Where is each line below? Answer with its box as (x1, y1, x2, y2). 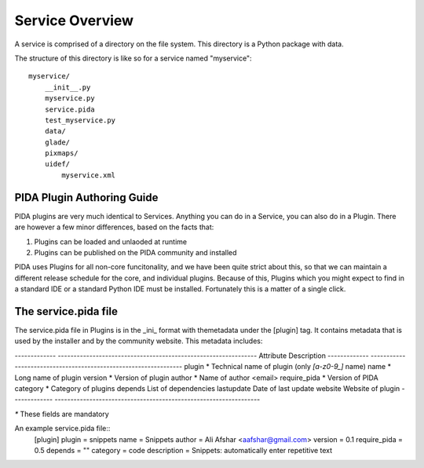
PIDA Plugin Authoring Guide (14, 191, 159, 204)
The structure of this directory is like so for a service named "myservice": (14, 53, 252, 63)
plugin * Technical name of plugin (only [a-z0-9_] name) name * (184, 362, 392, 371)
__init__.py (44, 82, 91, 92)
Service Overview (14, 12, 133, 29)
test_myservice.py (44, 115, 116, 125)
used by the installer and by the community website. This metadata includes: (14, 336, 263, 346)
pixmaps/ (44, 149, 79, 158)
